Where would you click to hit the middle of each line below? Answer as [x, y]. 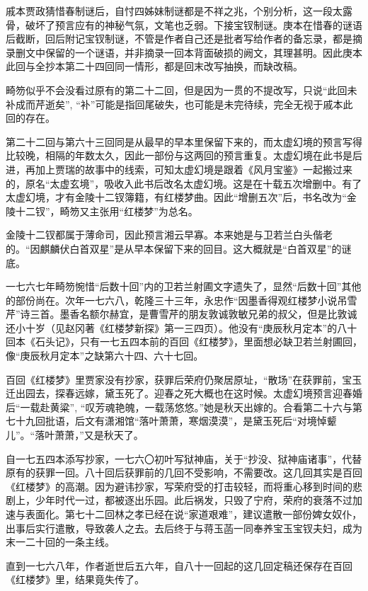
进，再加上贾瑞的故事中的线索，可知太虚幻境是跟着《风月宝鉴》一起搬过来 [179, 169]
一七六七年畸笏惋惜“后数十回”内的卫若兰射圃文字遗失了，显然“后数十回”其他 [184, 286]
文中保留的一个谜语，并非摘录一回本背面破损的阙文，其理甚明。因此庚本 [194, 52]
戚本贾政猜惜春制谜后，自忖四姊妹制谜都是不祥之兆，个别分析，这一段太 [174, 11]
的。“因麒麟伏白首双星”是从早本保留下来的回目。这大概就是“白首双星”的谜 [179, 248]
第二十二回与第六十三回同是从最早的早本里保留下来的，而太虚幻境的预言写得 [184, 141]
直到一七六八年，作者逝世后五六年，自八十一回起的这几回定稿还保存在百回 [179, 565]
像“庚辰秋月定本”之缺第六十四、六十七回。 [105, 356]
